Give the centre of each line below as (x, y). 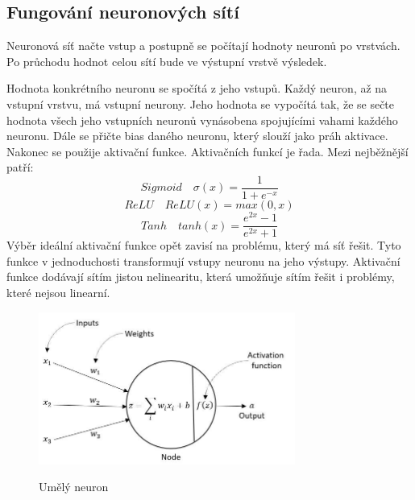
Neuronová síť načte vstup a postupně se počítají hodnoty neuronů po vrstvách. (203, 45)
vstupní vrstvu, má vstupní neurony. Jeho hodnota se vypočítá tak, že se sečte (201, 103)
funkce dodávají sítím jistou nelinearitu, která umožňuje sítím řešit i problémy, (201, 277)
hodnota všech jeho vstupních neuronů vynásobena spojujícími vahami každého (202, 120)
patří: (20, 167)
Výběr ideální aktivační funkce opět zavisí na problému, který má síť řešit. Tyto (204, 245)
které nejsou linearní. (58, 292)
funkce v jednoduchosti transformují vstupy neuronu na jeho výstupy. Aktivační (203, 260)
